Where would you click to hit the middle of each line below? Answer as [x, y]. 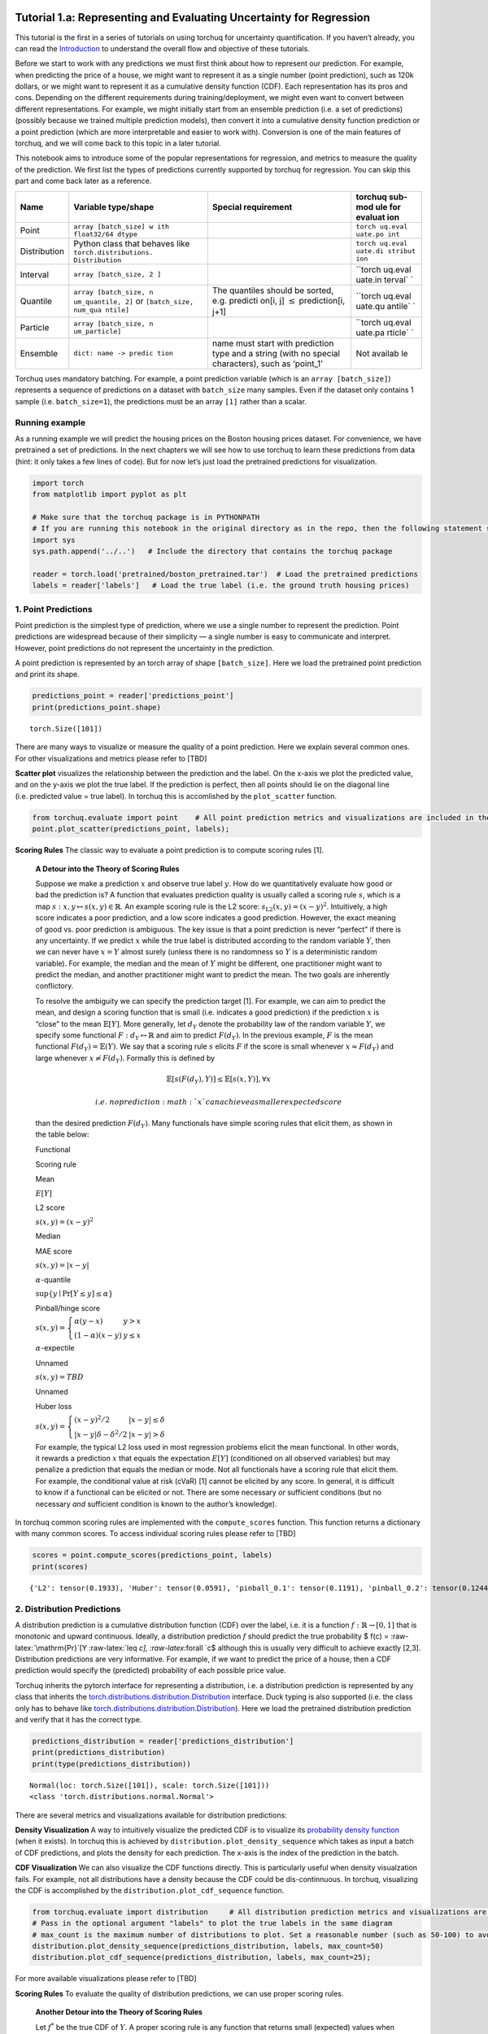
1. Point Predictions [54, 609]
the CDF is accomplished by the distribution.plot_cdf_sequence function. [150, 1890]
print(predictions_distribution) [99, 1752]
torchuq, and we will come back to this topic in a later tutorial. [118, 143]
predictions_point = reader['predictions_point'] [133, 696]
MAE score [54, 1251]
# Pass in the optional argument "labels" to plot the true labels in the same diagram [212, 1923]
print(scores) [60, 1567]
